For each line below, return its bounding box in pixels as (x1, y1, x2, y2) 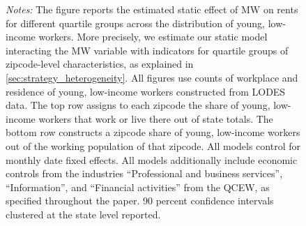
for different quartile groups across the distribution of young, (6, 15, 265, 30)
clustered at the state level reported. (6, 206, 161, 221)
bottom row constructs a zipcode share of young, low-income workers (6, 125, 300, 140)
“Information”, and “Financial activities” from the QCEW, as (6, 179, 270, 194)
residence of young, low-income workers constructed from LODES (6, 84, 286, 98)
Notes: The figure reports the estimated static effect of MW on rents (6, 2, 298, 16)
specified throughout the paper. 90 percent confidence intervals (6, 193, 274, 208)
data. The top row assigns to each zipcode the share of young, (6, 98, 270, 112)
